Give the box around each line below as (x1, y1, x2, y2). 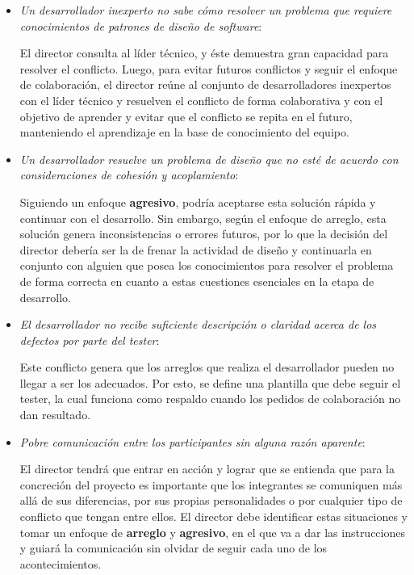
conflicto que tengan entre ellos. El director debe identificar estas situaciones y (19, 508, 408, 525)
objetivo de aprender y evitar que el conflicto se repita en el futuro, (19, 107, 353, 124)
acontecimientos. (19, 555, 102, 572)
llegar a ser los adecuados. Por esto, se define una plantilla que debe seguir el (19, 374, 401, 391)
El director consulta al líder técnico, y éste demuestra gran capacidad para (19, 44, 389, 61)
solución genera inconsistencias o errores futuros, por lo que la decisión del (19, 225, 388, 242)
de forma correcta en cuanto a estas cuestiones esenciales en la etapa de (19, 272, 374, 289)
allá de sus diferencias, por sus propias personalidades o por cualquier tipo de (19, 492, 403, 509)
